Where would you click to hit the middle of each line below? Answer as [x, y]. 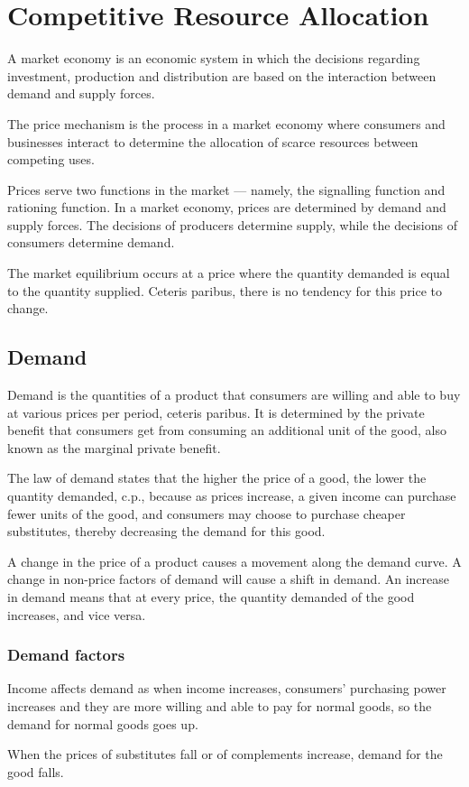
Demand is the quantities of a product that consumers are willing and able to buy [234, 395]
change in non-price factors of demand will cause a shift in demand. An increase [229, 579]
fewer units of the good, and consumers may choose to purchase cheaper [207, 513]
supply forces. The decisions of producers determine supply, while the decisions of [232, 224]
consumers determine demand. [91, 242]
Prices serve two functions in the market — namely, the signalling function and [226, 189]
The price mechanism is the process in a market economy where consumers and [226, 123]
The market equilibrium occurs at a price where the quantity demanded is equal [229, 273]
